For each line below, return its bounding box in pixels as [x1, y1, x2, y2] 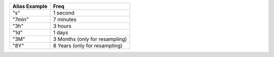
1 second [53, 9, 75, 16]
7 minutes [53, 16, 77, 22]
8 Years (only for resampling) [53, 42, 123, 49]
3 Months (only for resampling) [53, 35, 127, 42]
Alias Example [12, 3, 48, 9]
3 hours [53, 22, 72, 29]
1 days [53, 29, 68, 36]
